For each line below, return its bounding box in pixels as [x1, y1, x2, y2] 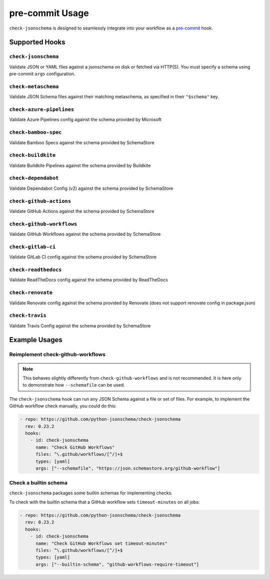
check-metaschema [9, 83, 59, 90]
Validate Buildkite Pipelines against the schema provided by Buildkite [9, 162, 151, 168]
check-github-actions [9, 198, 71, 204]
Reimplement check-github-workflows [9, 351, 106, 358]
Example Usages [9, 336, 62, 344]
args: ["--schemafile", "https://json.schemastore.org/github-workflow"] [35, 465, 220, 471]
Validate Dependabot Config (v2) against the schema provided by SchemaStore [9, 185, 173, 191]
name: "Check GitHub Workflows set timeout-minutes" [35, 540, 167, 546]
